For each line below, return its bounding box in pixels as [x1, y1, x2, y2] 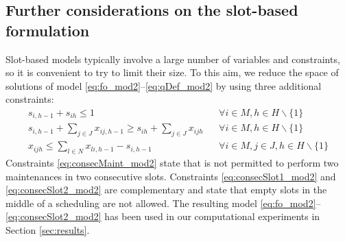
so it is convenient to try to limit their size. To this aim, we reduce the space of [5, 65, 339, 80]
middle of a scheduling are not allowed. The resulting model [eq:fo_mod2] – [5, 195, 321, 210]
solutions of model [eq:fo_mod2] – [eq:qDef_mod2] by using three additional [5, 78, 322, 93]
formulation [5, 19, 90, 40]
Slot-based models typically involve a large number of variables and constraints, [5, 51, 340, 66]
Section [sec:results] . [5, 223, 90, 237]
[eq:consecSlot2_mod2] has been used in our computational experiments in [5, 209, 320, 223]
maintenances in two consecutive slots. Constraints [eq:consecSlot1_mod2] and [5, 169, 336, 183]
